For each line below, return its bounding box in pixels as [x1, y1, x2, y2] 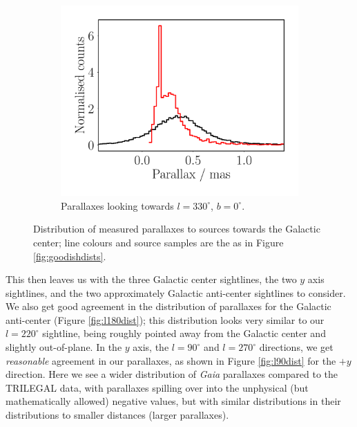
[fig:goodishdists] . [33, 248, 106, 263]
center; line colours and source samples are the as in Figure [33, 235, 284, 249]
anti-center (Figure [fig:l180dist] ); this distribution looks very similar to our [6, 312, 325, 327]
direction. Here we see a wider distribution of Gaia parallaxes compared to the [6, 367, 338, 381]
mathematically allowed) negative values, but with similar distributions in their [6, 394, 341, 408]
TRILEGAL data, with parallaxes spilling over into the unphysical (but [6, 380, 309, 394]
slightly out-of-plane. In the [6, 340, 122, 354]
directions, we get [259, 340, 334, 354]
